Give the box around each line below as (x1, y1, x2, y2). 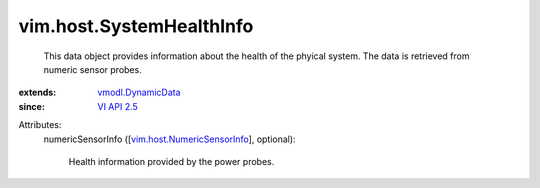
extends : (18, 86, 57, 99)
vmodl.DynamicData (97, 86, 181, 99)
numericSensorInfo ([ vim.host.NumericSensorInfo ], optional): (43, 133, 296, 145)
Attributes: (18, 119, 62, 131)
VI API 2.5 (97, 100, 139, 112)
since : (18, 100, 45, 112)
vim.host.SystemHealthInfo (18, 15, 254, 37)
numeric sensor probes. (43, 63, 142, 75)
